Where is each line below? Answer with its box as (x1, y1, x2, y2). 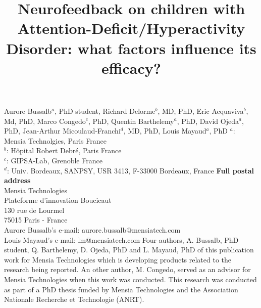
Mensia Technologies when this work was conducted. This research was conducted (4, 274, 257, 285)
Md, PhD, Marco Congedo (4, 115, 86, 126)
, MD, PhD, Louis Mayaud (123, 125, 206, 136)
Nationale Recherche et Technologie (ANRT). (4, 294, 144, 304)
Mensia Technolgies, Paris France (4, 135, 107, 146)
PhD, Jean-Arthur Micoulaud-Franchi (4, 125, 121, 136)
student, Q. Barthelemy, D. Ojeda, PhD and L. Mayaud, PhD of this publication (4, 244, 254, 255)
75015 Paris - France (4, 214, 68, 225)
